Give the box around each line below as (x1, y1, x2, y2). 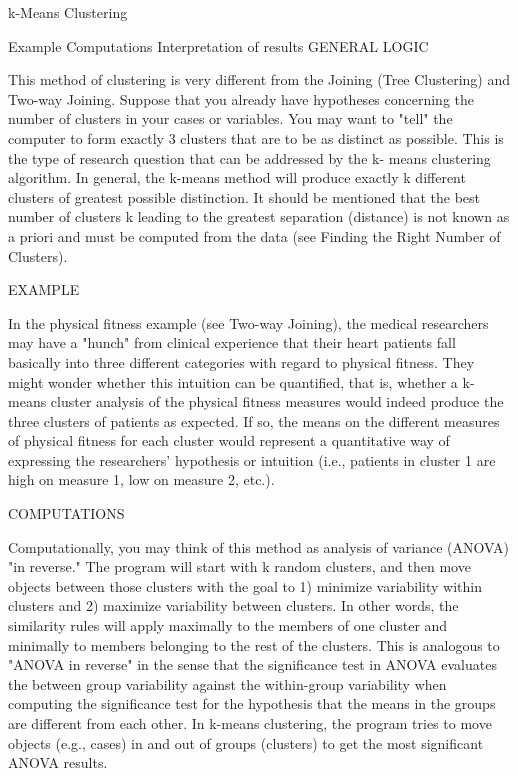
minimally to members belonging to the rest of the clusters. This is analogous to (8, 634, 500, 655)
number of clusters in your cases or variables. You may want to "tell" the (8, 108, 453, 129)
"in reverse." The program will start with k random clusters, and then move (8, 556, 471, 577)
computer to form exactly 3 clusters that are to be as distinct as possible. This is (8, 127, 504, 148)
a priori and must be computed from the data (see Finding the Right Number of (8, 225, 501, 246)
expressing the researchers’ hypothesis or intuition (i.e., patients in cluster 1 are (8, 449, 496, 470)
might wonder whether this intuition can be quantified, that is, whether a (8, 371, 458, 392)
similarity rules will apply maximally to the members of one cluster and (8, 615, 448, 636)
